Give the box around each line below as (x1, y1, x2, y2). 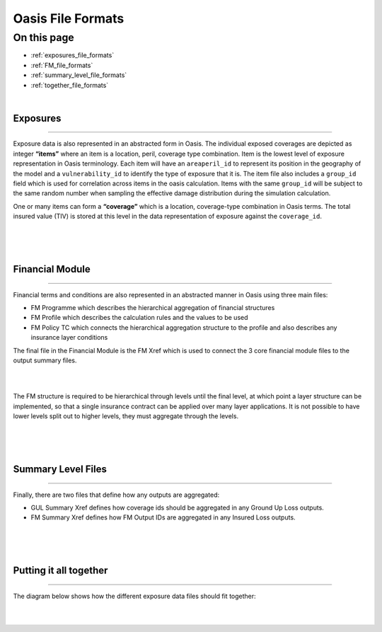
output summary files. (13, 356, 77, 364)
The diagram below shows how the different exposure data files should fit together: (13, 592, 256, 600)
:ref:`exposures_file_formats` (30, 51, 115, 59)
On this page (13, 31, 74, 44)
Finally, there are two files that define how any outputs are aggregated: (13, 490, 220, 499)
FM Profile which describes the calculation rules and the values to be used (30, 314, 248, 322)
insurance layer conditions (30, 333, 108, 342)
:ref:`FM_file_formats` (30, 61, 93, 69)
